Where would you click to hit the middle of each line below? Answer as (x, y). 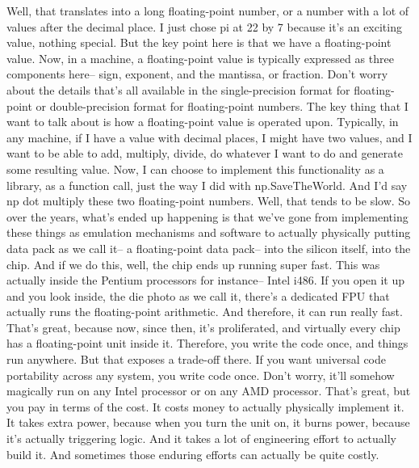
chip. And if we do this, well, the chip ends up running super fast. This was (193, 264)
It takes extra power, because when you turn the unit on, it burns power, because (208, 422)
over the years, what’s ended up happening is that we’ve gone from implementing (207, 216)
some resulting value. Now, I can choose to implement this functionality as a (195, 169)
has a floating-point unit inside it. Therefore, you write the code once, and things (207, 343)
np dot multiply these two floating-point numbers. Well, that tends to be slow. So (209, 201)
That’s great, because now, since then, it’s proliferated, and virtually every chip (203, 327)
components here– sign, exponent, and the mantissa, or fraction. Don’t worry (197, 74)
